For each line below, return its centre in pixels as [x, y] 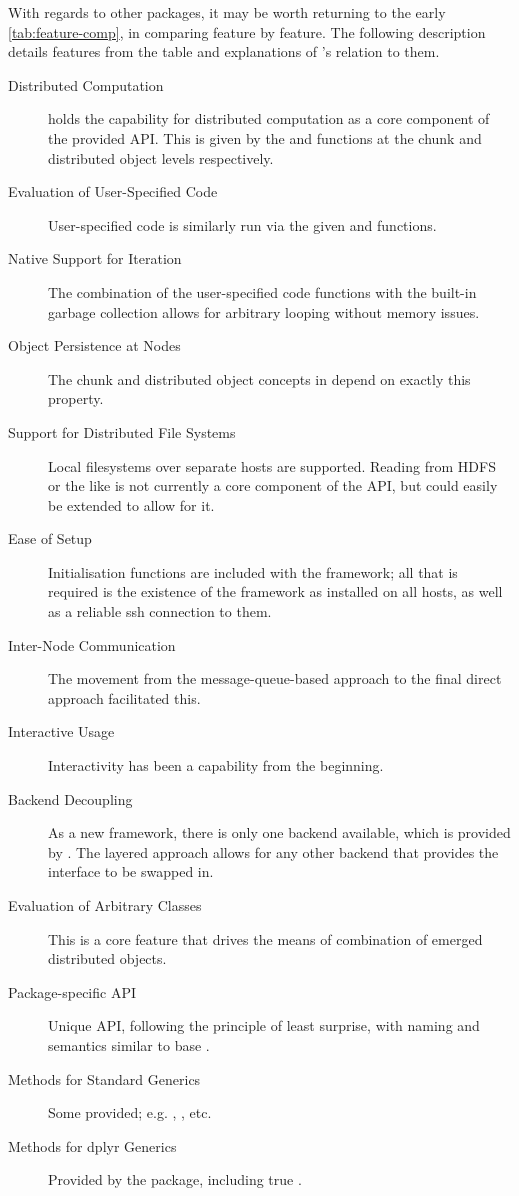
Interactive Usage [61, 731]
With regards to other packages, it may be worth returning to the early [227, 12]
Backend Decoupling [70, 798]
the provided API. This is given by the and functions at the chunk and [265, 137]
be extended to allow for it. [131, 504]
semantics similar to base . [129, 1044]
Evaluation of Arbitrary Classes [105, 905]
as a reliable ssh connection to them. [160, 611]
